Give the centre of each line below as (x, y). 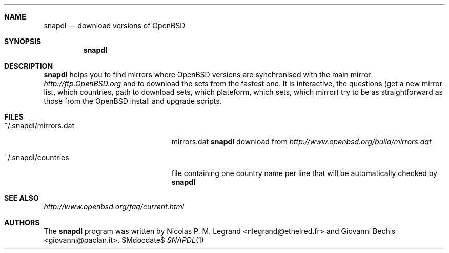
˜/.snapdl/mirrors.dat (39, 125)
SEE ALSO (22, 198)
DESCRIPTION (29, 66)
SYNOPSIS (23, 41)
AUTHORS (22, 222)
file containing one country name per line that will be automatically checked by (304, 173)
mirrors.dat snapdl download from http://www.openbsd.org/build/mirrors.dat (301, 141)
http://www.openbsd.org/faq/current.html (114, 207)
